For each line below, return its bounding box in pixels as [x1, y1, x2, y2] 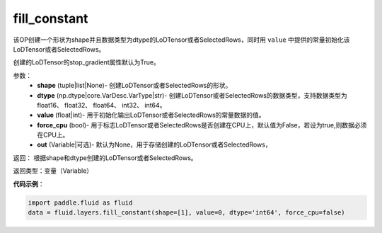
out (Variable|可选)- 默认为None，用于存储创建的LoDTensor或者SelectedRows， [37, 140, 272, 149]
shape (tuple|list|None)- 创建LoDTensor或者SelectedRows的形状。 [37, 81, 232, 90]
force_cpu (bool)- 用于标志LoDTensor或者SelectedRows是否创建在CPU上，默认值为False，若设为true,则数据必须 [37, 120, 367, 129]
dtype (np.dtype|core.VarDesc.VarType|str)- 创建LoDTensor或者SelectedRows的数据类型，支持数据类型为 [37, 91, 348, 99]
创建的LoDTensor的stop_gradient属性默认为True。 [13, 58, 161, 67]
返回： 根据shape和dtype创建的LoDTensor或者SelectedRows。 [13, 153, 197, 162]
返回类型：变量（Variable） [13, 166, 93, 175]
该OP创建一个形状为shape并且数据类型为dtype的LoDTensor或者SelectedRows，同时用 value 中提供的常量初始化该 [13, 35, 350, 44]
